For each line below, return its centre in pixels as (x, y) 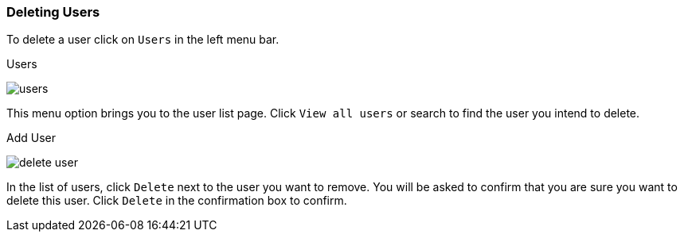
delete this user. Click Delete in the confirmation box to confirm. (177, 201)
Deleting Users (53, 12)
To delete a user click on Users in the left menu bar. (143, 40)
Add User (31, 138)
